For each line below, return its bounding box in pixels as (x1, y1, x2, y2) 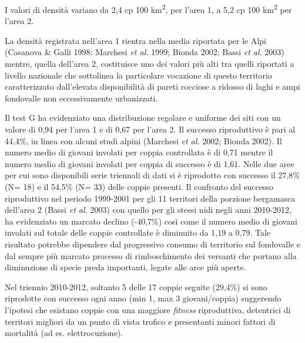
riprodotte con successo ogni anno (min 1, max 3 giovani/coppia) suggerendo (5, 292, 281, 304)
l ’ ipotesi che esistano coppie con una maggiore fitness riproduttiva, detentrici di (5, 303, 291, 315)
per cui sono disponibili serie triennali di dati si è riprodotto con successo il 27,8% (5, 169, 300, 181)
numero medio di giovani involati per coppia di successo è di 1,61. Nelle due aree (5, 157, 294, 169)
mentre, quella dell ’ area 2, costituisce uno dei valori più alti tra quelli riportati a (5, 57, 294, 70)
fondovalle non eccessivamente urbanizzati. (5, 91, 158, 104)
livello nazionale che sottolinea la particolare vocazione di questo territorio (5, 69, 272, 81)
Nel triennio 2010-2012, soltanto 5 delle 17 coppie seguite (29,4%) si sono (5, 280, 267, 293)
